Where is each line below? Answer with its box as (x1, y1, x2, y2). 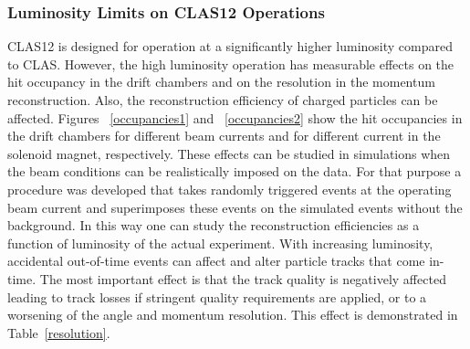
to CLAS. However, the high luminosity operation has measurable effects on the (7, 54, 454, 73)
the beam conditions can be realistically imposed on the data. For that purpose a (7, 162, 462, 181)
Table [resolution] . (7, 323, 110, 342)
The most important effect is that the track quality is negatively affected (39, 269, 446, 288)
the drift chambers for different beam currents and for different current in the (7, 126, 441, 145)
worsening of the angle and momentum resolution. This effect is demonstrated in (7, 305, 458, 324)
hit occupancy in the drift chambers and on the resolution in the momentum (7, 72, 435, 91)
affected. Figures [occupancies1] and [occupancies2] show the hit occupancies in (7, 108, 463, 127)
